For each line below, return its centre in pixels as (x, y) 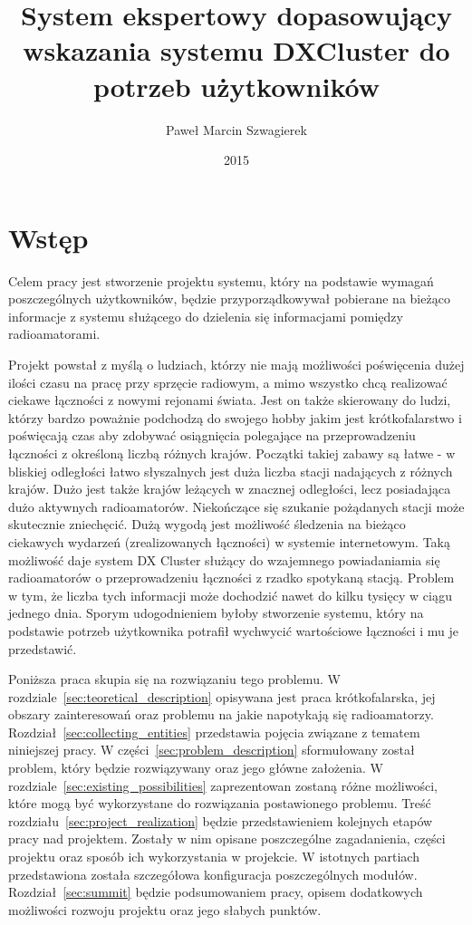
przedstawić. (43, 648)
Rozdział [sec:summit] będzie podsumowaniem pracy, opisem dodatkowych (216, 892)
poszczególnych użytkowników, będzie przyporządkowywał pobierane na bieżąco (229, 299)
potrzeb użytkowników (236, 86)
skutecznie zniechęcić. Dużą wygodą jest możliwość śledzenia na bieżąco (207, 524)
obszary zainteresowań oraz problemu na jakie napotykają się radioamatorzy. (221, 714)
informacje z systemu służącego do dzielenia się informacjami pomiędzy (206, 316)
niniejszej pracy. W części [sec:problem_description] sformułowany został (212, 750)
